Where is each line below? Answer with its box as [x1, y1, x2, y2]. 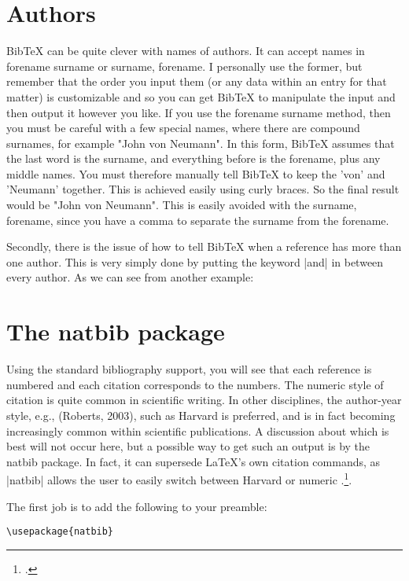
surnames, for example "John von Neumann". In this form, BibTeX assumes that [6, 134, 395, 151]
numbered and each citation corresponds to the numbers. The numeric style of [6, 376, 384, 392]
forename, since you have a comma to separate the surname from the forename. [6, 211, 389, 228]
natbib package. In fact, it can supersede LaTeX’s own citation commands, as [6, 453, 381, 469]
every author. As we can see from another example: [6, 269, 254, 285]
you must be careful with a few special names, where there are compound [6, 120, 360, 136]
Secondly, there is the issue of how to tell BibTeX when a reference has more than [6, 238, 402, 255]
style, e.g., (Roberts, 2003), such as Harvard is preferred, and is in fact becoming [6, 406, 396, 423]
